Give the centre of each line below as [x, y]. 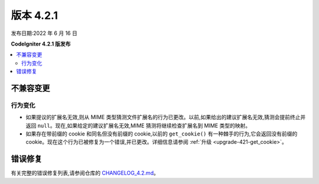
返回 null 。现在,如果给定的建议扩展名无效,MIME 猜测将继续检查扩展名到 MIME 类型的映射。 [138, 125]
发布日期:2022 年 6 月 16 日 [44, 33]
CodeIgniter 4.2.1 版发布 [41, 44]
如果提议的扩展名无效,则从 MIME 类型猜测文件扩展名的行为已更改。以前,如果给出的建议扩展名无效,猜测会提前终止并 [166, 117]
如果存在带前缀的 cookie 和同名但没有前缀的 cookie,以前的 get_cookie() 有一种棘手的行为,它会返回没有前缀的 [162, 134]
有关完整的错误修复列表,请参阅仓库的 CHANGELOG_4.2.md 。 [85, 173]
